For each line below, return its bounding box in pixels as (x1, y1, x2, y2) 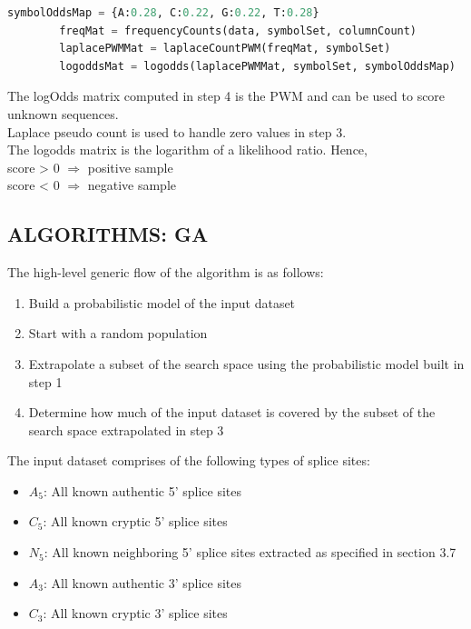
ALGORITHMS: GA (7, 220, 209, 248)
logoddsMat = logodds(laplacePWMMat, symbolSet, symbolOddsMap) (59, 59, 456, 73)
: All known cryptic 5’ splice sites (43, 512, 228, 531)
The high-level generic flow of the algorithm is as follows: (7, 263, 324, 282)
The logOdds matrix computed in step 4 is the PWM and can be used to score (7, 86, 446, 105)
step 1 (28, 372, 63, 391)
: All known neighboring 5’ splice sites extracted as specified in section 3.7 (44, 543, 456, 562)
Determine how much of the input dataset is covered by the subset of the (28, 403, 436, 422)
